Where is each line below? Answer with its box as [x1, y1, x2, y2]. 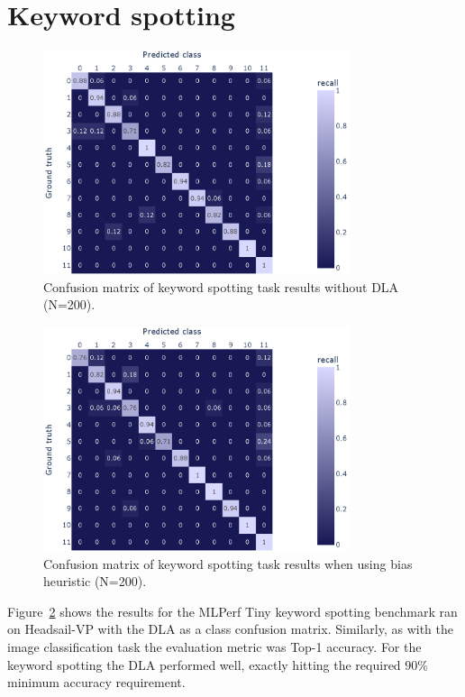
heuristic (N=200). [43, 572, 147, 591]
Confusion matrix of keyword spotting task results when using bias [43, 554, 413, 573]
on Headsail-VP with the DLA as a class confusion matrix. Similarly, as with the [7, 619, 454, 638]
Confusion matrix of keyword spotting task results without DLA [43, 277, 399, 296]
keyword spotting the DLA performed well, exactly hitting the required [7, 655, 401, 674]
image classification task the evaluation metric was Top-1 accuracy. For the [7, 637, 422, 656]
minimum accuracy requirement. [7, 673, 186, 692]
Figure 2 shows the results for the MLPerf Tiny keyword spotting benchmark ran [7, 601, 458, 620]
